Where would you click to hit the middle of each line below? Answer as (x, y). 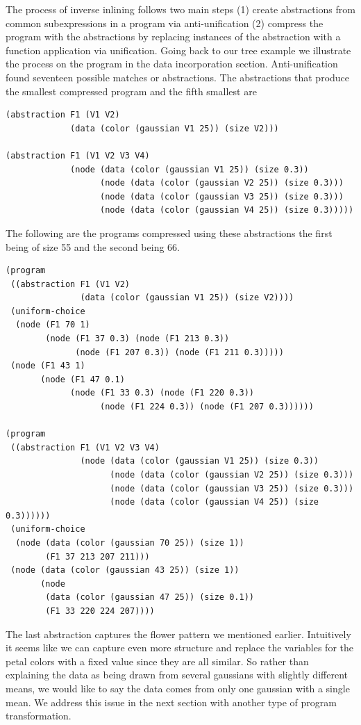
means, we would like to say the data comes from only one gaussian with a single (178, 688)
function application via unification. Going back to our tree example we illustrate (178, 50)
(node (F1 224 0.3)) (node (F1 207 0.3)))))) (207, 407)
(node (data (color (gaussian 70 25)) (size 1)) (130, 543)
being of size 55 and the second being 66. (93, 246)
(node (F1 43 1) (48, 366)
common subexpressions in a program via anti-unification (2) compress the (165, 23)
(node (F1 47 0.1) (83, 379)
